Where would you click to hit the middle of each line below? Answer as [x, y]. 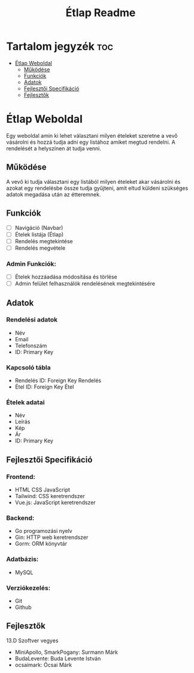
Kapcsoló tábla [28, 367]
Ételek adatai [25, 402]
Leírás [22, 422]
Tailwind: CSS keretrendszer [50, 496]
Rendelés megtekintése [44, 241]
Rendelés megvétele [40, 248]
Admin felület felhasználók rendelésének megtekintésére [85, 284]
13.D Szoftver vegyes [32, 640]
